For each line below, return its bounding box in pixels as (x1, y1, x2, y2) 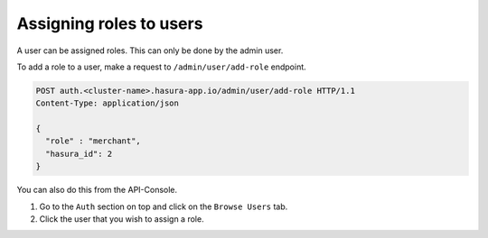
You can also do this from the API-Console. (16, 185, 178, 196)
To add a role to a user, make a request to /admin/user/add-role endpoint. (16, 61, 306, 72)
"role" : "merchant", (45, 136, 142, 146)
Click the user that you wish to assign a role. (39, 214, 204, 224)
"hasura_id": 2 (45, 149, 113, 159)
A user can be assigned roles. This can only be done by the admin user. (16, 45, 284, 56)
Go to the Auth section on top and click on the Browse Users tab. (39, 201, 288, 212)
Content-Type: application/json (35, 98, 180, 108)
